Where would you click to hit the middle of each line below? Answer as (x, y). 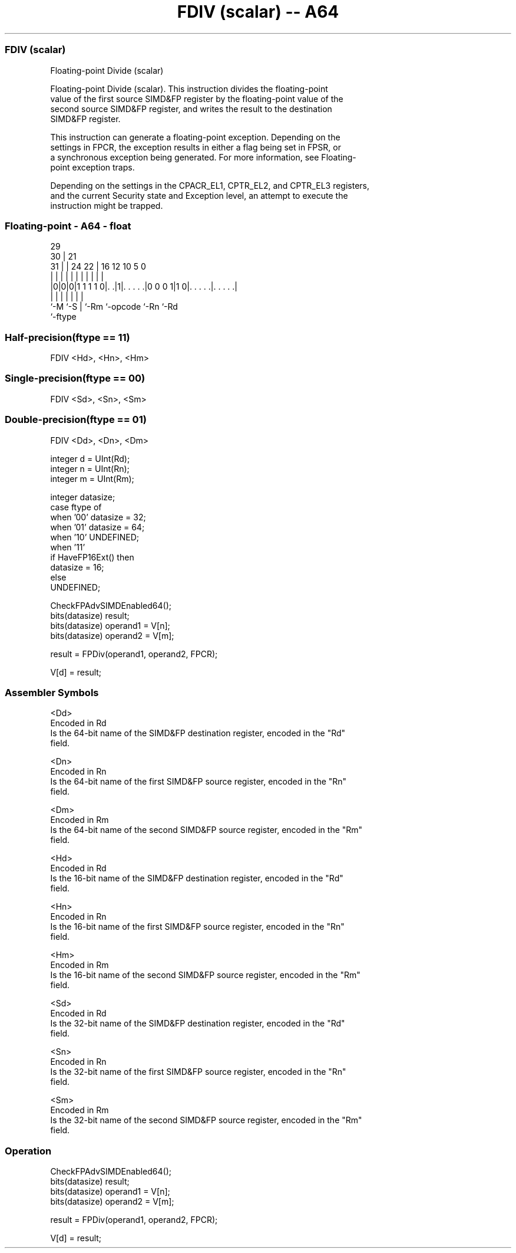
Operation (28, 1151)
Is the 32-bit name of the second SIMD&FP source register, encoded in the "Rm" (206, 1120)
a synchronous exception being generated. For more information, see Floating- (203, 157)
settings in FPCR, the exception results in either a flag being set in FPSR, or (196, 147)
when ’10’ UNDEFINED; (95, 537)
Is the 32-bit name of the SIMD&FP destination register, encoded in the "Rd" (198, 1024)
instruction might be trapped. (107, 205)
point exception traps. (92, 167)
